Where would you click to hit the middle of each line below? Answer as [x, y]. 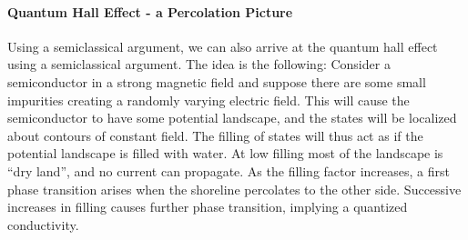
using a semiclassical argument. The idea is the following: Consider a [199, 64]
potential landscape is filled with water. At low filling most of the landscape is [225, 153]
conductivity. [43, 224]
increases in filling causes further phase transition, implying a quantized [208, 207]
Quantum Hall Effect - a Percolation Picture [150, 11]
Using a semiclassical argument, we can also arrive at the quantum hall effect [223, 46]
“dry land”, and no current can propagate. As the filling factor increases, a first [229, 170]
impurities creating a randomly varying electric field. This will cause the [209, 100]
